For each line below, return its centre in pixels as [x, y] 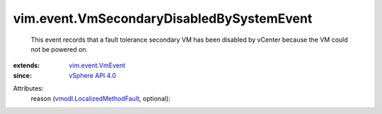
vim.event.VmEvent [97, 65]
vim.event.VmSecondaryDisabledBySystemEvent [163, 18]
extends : [27, 65]
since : [22, 75]
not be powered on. [59, 49]
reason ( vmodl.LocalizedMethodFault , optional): [101, 98]
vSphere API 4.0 [93, 75]
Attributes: [28, 89]
